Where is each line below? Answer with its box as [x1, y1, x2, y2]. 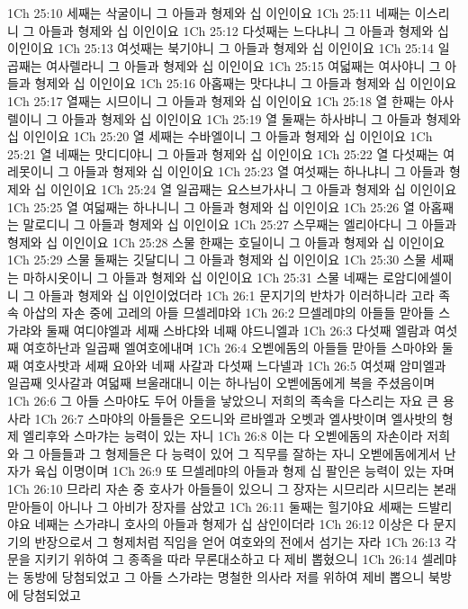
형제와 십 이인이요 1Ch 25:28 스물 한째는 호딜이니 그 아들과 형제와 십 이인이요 [7, 232, 445, 251]
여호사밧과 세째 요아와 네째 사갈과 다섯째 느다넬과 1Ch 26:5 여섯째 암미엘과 [22, 355, 446, 374]
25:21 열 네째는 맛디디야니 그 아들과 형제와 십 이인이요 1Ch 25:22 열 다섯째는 [7, 144, 439, 163]
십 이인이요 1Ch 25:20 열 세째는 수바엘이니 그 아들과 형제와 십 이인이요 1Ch [7, 127, 433, 146]
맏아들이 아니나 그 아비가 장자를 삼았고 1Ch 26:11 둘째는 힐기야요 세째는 [7, 497, 414, 515]
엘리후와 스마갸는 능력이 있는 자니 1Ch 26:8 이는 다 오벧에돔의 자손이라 [22, 426, 423, 445]
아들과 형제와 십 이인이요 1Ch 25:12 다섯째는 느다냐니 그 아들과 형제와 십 [39, 21, 449, 40]
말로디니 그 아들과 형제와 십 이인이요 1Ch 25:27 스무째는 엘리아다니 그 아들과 [22, 215, 457, 234]
